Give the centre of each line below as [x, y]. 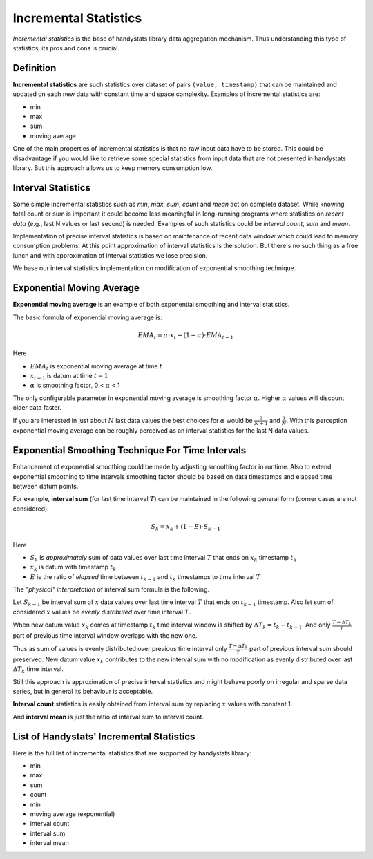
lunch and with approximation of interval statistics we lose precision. [110, 255]
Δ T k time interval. [38, 670]
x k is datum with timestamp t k [73, 568]
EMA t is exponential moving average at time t [96, 367]
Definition [35, 68]
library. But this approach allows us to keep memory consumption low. [113, 168]
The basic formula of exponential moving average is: [87, 317]
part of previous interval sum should [300, 649]
